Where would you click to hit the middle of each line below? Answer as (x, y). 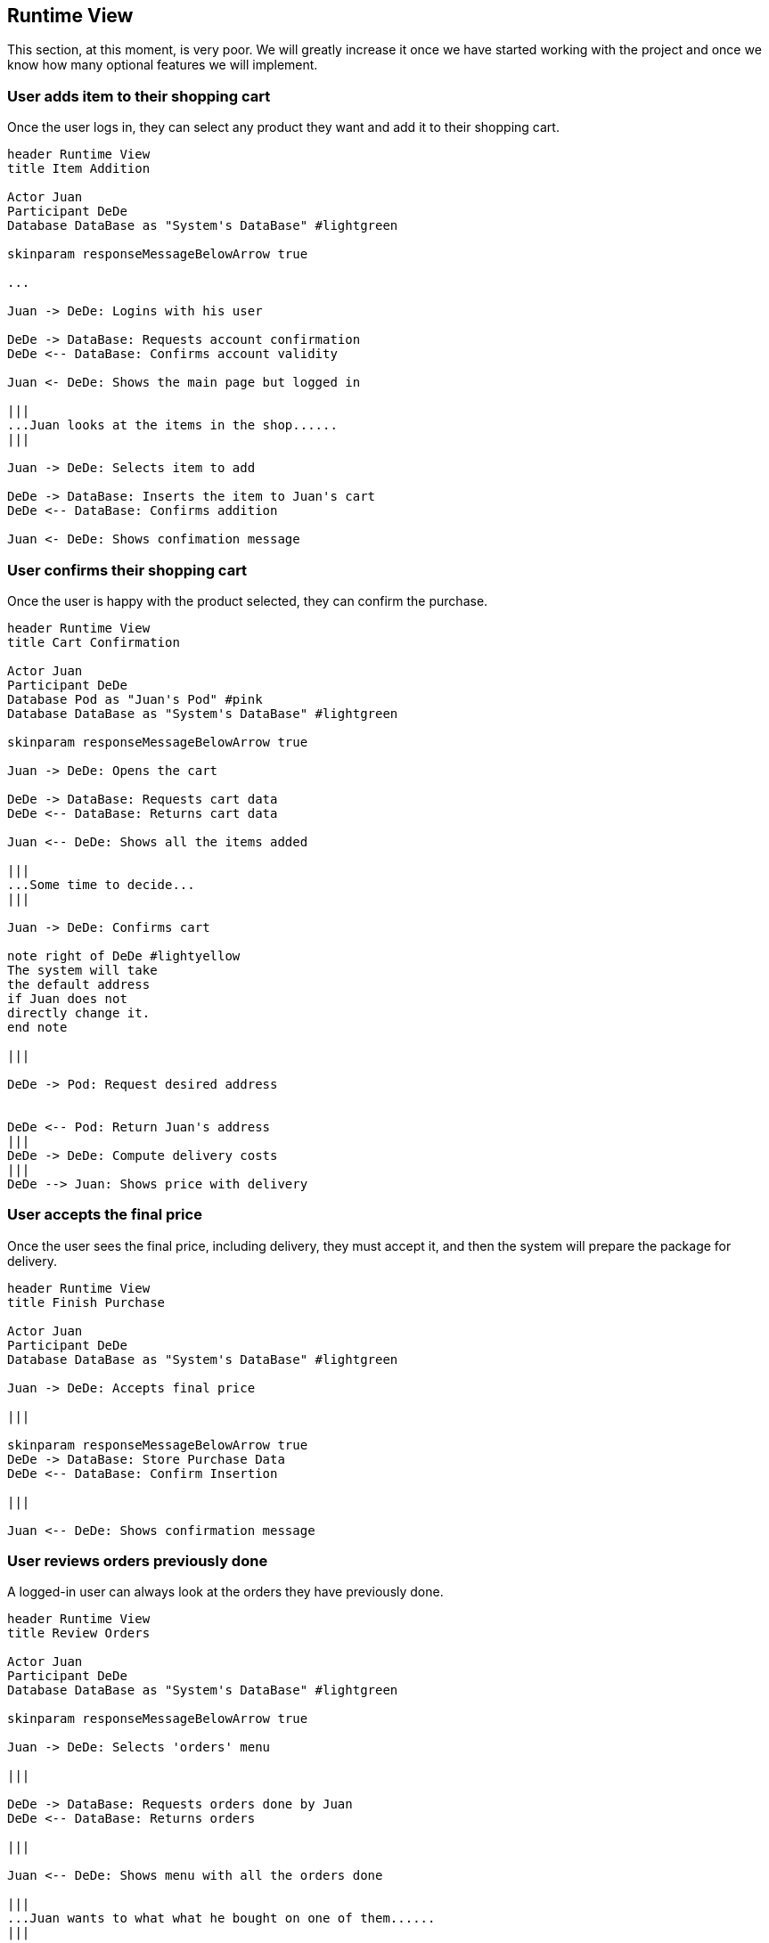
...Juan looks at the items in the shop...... (172, 425)
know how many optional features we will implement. (163, 65)
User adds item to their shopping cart (139, 96)
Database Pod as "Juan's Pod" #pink (135, 699)
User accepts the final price (105, 1215)
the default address (79, 984)
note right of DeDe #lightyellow (124, 955)
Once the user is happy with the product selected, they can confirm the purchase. (248, 600)
